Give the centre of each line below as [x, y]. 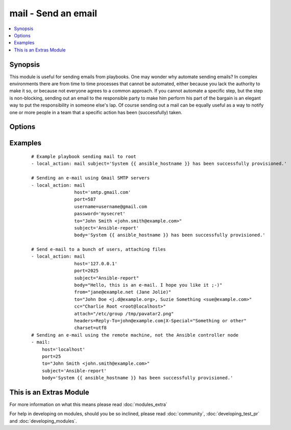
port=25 [51, 356]
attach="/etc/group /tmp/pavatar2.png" [124, 313]
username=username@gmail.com [111, 206]
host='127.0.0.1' [96, 263]
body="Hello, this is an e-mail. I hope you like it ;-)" [148, 285]
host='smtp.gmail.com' [103, 192]
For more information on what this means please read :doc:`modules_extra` [89, 404]
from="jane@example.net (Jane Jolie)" [123, 292]
